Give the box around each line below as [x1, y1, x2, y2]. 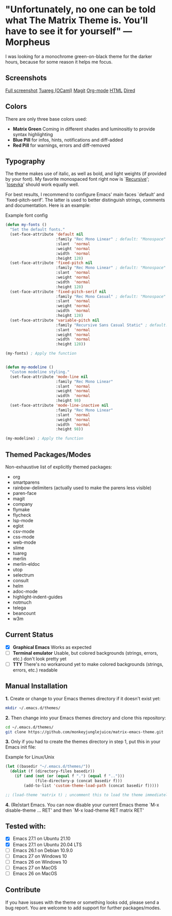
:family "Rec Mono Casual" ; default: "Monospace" [55, 294, 166, 299]
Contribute [5, 886, 41, 894]
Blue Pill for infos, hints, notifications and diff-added [12, 137, 123, 143]
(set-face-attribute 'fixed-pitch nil [10, 260, 93, 265]
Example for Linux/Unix [5, 754, 55, 760]
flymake [12, 506, 30, 512]
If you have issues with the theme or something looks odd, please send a [5, 899, 159, 905]
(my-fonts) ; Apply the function [5, 351, 77, 356]
